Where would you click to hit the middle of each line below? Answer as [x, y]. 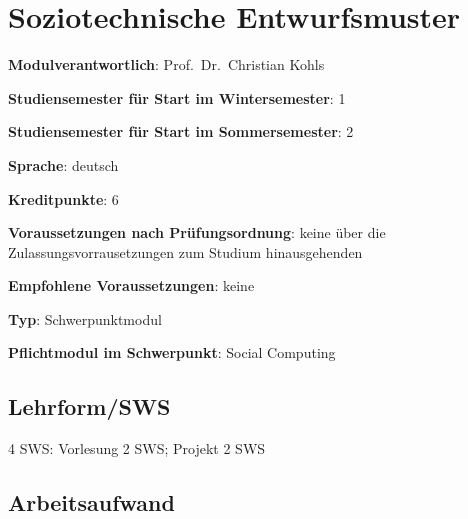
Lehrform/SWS [89, 406]
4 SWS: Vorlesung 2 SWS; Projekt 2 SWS [137, 448]
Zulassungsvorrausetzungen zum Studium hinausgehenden [185, 251]
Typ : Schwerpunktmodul [85, 318]
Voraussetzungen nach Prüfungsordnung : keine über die [197, 232]
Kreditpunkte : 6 [63, 198]
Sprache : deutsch [63, 164]
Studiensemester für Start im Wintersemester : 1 [177, 97]
